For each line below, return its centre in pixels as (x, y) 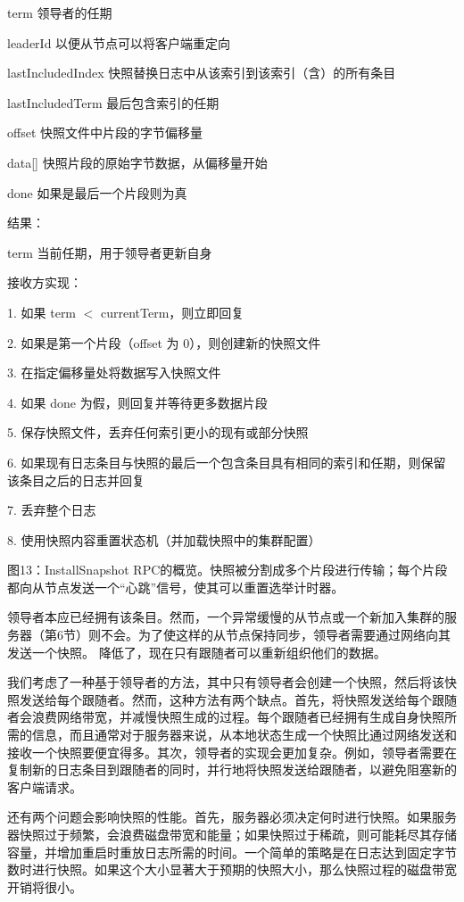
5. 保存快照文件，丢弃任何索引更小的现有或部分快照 (158, 432)
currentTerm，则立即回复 (173, 312)
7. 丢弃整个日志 (52, 510)
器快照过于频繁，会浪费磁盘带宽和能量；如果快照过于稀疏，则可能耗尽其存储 (232, 834)
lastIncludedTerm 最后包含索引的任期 (113, 102)
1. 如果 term (42, 312)
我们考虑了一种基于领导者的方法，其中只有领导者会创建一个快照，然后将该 (226, 682)
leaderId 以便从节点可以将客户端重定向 (119, 42)
